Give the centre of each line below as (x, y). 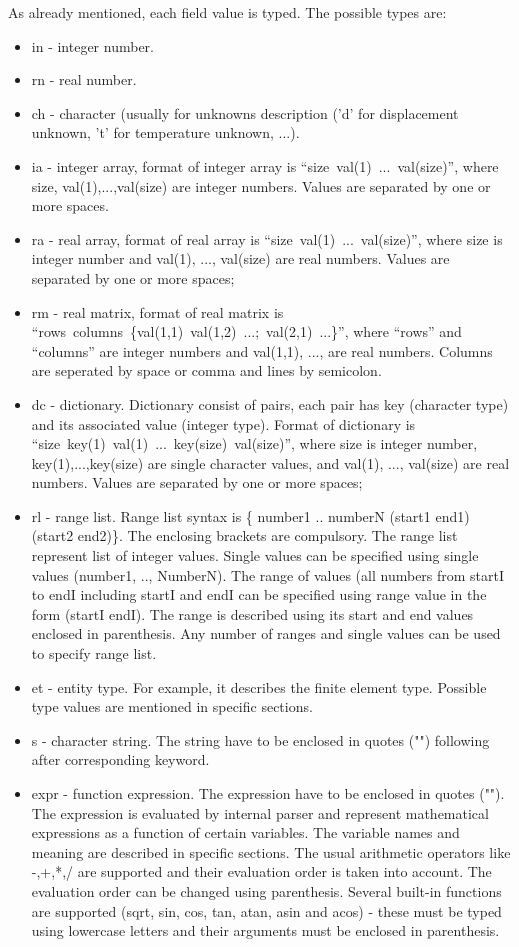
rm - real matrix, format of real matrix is (157, 311)
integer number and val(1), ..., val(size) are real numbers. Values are (240, 258)
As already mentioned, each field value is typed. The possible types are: (227, 12)
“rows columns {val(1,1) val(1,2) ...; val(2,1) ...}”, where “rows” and (246, 331)
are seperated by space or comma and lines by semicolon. (206, 370)
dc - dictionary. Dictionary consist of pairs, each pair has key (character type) (270, 403)
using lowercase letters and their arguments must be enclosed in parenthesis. (265, 930)
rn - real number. (84, 79)
